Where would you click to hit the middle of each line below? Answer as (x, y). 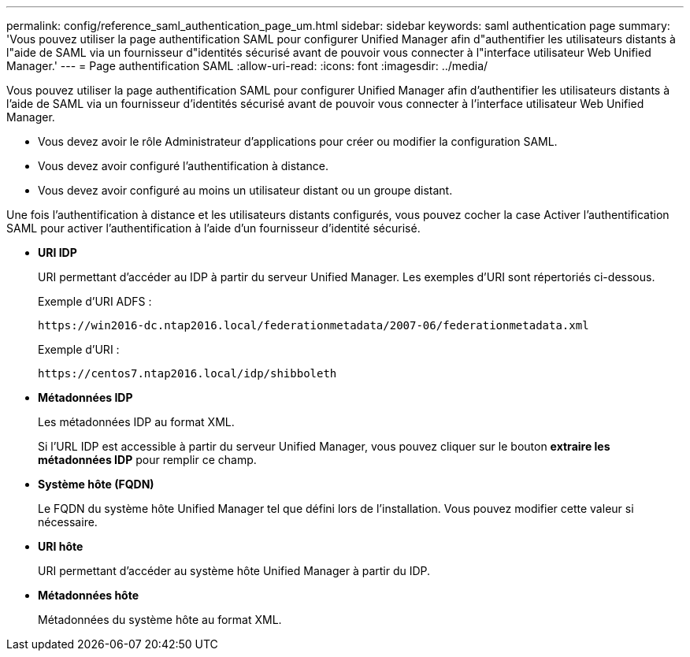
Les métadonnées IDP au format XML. (136, 422)
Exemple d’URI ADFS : (95, 301)
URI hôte (61, 546)
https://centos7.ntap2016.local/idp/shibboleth (187, 373)
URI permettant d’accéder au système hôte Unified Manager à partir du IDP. (234, 571)
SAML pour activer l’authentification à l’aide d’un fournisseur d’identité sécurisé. (213, 228)
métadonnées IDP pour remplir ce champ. (147, 460)
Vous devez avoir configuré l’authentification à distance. (184, 166)
